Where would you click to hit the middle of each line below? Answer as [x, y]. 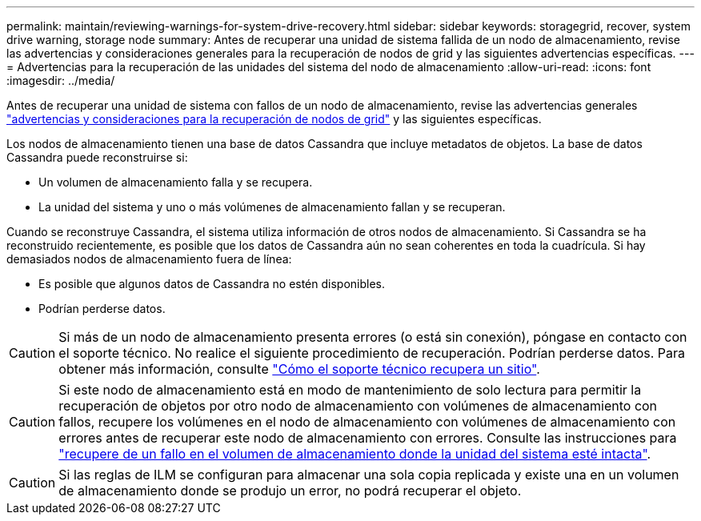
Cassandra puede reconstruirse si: [97, 157]
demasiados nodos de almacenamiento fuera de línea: [149, 259]
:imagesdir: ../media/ [61, 80]
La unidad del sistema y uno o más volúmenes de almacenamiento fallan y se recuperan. [272, 207]
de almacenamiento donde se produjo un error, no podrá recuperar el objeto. [290, 491]
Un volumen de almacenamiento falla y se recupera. [176, 182]
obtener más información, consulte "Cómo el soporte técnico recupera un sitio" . [299, 369]
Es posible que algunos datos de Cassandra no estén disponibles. [212, 284]
